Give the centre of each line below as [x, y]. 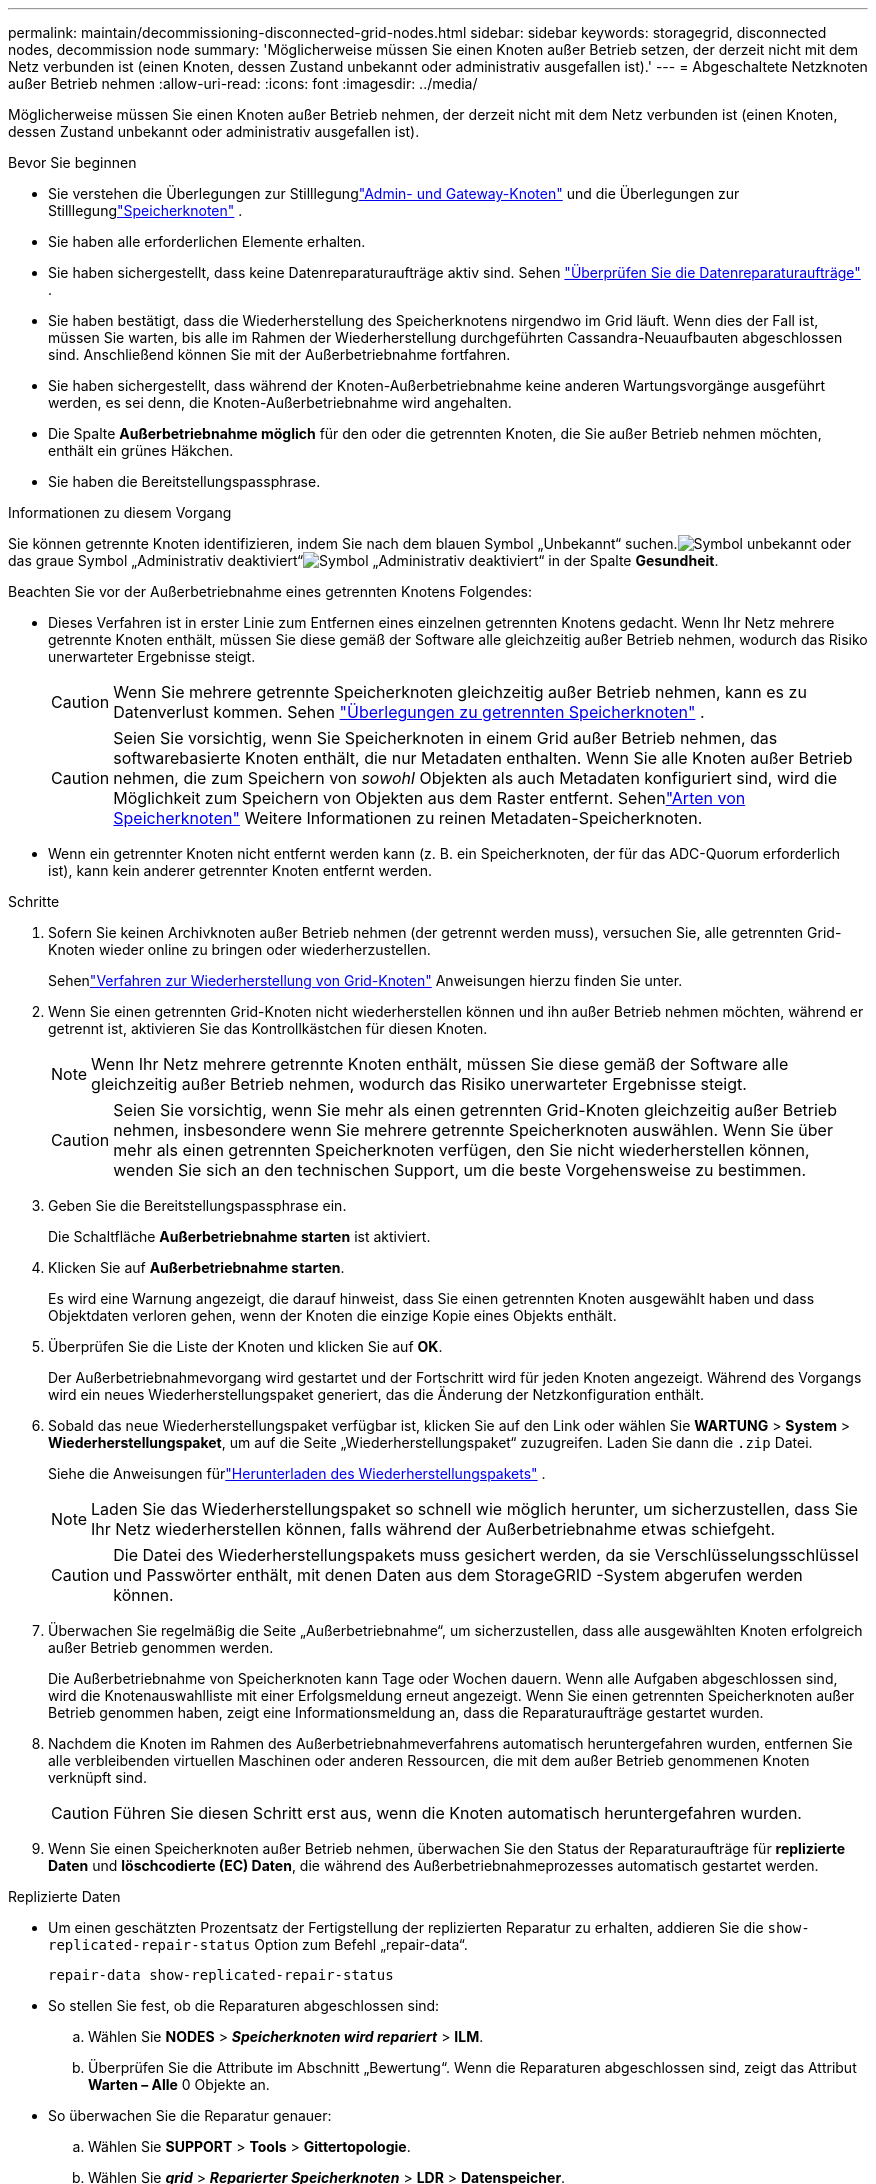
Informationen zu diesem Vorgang [120, 512]
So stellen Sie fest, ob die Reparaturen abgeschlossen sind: [244, 2005]
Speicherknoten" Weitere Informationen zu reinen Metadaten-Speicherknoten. [408, 818]
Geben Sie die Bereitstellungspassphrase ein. [197, 1205]
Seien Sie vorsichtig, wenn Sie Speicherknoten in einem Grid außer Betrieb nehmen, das [445, 738]
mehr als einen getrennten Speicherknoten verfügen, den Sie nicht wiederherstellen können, [461, 1150]
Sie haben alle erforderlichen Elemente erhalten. [207, 241]
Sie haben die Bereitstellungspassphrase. [184, 481]
